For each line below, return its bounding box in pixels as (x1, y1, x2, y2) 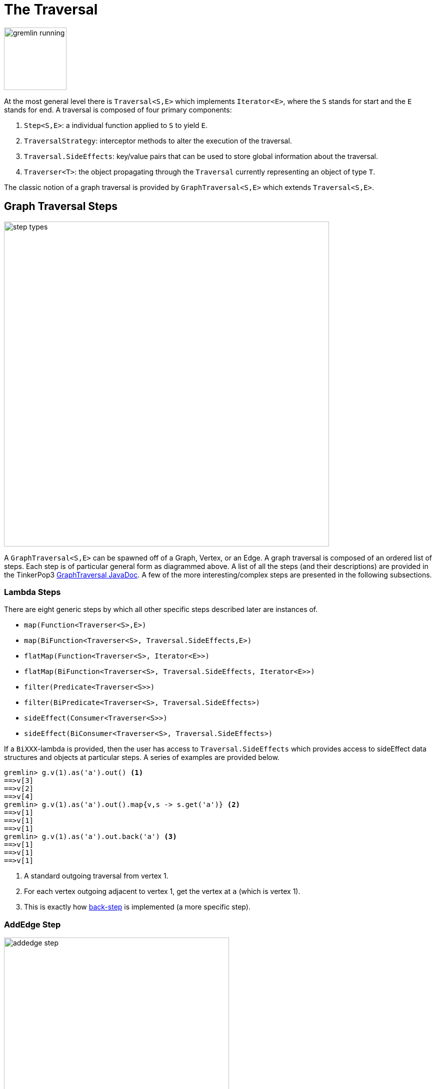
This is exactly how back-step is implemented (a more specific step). (24, 902, 250, 911)
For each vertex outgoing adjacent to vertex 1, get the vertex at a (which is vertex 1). (24, 887, 300, 896)
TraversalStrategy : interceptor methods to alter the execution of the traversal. (24, 136, 292, 145)
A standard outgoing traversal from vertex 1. (24, 871, 168, 880)
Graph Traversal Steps (4, 200, 118, 213)
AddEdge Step (4, 919, 61, 929)
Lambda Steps (4, 586, 61, 597)
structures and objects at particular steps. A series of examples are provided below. (4, 753, 279, 762)
